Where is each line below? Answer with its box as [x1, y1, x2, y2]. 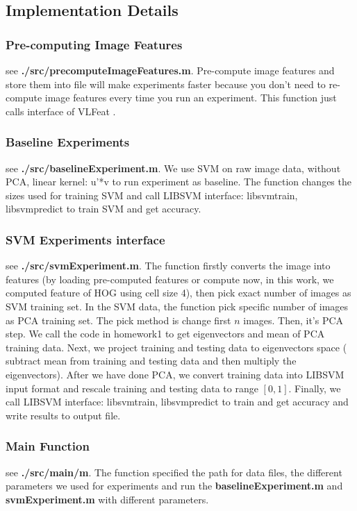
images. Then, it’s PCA [243, 312, 344, 327]
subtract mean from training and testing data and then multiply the [6, 353, 297, 368]
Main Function [6, 437, 90, 455]
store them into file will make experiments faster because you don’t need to [6, 76, 326, 91]
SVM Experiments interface [6, 231, 165, 248]
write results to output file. [6, 408, 121, 422]
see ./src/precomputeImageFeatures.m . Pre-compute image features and [6, 63, 335, 77]
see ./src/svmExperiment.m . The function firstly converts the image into [6, 258, 331, 273]
